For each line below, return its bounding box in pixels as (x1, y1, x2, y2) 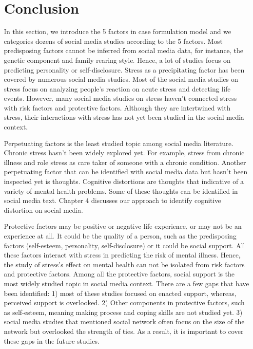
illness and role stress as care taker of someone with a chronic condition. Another (4, 157, 246, 167)
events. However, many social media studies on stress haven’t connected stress (4, 93, 237, 103)
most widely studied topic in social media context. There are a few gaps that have (4, 278, 249, 288)
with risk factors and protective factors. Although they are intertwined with (4, 102, 231, 112)
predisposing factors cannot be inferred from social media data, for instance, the (4, 45, 244, 55)
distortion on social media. (4, 204, 83, 215)
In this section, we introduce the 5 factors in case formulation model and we (4, 26, 231, 37)
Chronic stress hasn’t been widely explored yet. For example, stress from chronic (4, 147, 245, 158)
